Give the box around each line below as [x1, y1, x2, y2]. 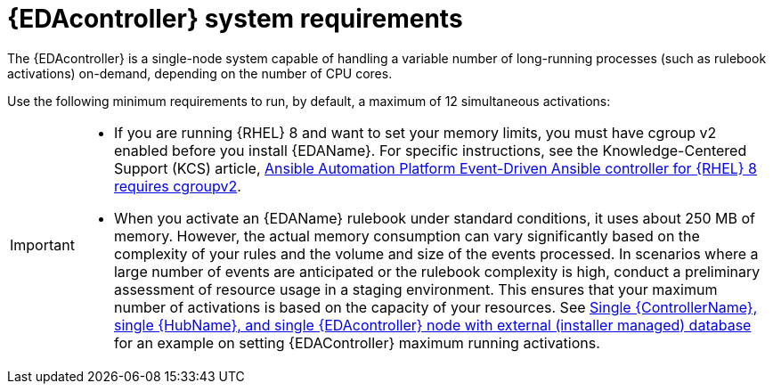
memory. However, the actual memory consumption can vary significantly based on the [113, 226, 700, 245]
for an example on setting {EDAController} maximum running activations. [113, 333, 600, 352]
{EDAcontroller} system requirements [7, 4, 463, 34]
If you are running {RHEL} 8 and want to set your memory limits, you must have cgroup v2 [113, 123, 717, 142]
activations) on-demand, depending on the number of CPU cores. [7, 65, 393, 81]
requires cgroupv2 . [113, 176, 241, 195]
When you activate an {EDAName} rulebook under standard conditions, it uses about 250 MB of [113, 208, 755, 227]
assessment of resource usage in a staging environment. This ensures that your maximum [113, 280, 718, 298]
